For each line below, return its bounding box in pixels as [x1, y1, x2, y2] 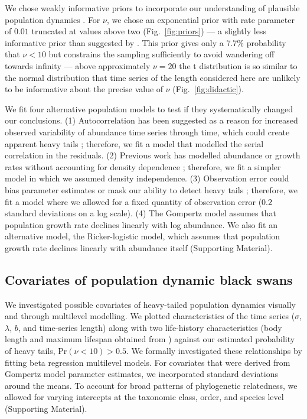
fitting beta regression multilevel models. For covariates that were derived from [5, 356, 290, 368]
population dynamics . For [5, 13, 100, 25]
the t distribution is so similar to [179, 59, 298, 72]
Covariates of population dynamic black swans [5, 270, 293, 288]
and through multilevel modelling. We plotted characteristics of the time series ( [5, 310, 295, 322]
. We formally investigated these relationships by [126, 345, 302, 357]
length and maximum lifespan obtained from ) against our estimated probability [5, 333, 295, 345]
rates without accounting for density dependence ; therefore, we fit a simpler [5, 160, 281, 173]
